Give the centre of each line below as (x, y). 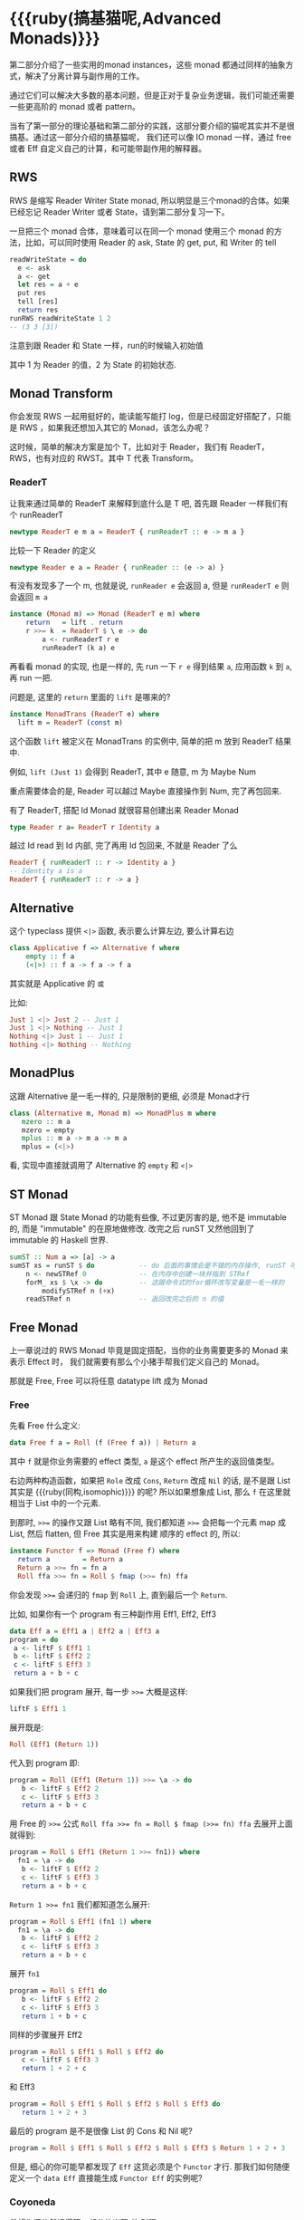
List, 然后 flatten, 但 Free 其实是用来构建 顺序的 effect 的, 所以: (125, 1534)
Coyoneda (33, 2202)
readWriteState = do (48, 259)
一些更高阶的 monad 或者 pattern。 (75, 106)
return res (38, 310)
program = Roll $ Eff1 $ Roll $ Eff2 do (87, 2052)
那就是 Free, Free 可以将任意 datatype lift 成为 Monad (109, 1381)
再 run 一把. (31, 678)
